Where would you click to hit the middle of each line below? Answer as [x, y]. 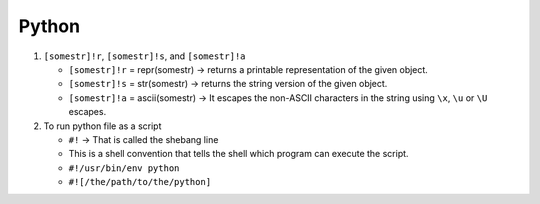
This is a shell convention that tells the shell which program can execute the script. [238, 154]
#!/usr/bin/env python [124, 168]
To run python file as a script [102, 126]
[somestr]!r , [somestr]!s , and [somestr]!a [144, 56]
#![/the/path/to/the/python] [140, 182]
